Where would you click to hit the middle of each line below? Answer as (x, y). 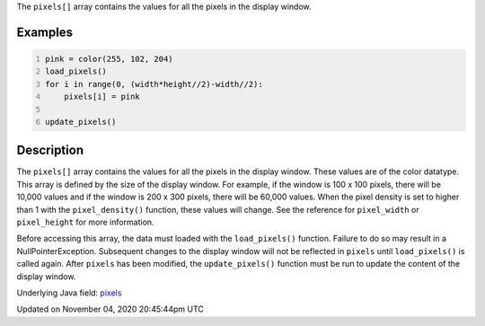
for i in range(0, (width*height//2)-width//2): (154, 84)
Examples (45, 32)
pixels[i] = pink (102, 97)
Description (50, 150)
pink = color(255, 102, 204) (110, 59)
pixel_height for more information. (85, 222)
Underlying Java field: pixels (69, 293)
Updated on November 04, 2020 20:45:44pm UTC (110, 309)
